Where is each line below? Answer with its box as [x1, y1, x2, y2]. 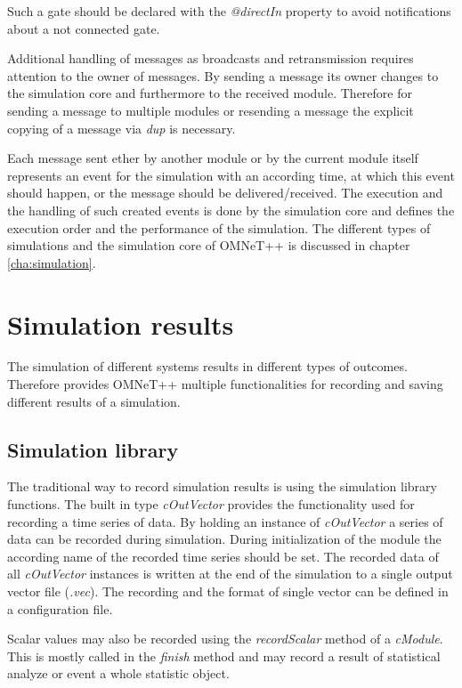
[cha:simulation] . [7, 253, 96, 271]
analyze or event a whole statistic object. [7, 664, 230, 683]
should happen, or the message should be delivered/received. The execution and [7, 183, 443, 202]
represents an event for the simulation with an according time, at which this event [7, 166, 455, 184]
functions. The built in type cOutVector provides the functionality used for [7, 495, 415, 514]
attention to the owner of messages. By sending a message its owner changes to [7, 66, 439, 85]
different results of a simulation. [7, 392, 181, 410]
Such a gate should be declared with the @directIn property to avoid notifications [7, 2, 451, 20]
